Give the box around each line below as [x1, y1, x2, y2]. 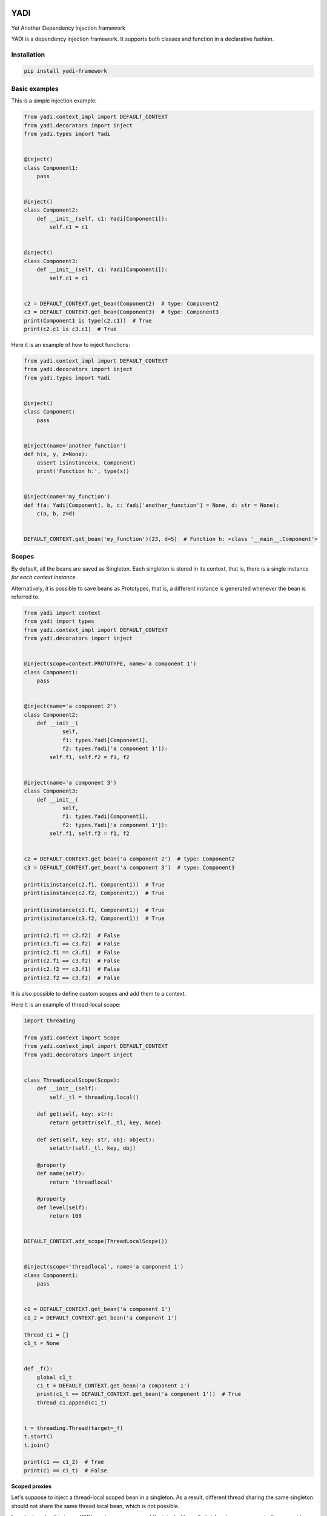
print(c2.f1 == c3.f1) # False [24, 949, 121, 956]
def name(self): [36, 1170, 85, 1177]
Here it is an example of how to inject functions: [11, 341, 130, 348]
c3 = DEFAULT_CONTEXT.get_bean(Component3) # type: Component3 [24, 309, 219, 315]
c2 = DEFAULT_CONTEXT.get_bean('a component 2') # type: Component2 [24, 856, 235, 862]
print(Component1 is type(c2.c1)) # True [24, 317, 152, 324]
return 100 [49, 1213, 82, 1219]
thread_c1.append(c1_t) [36, 1399, 107, 1406]
